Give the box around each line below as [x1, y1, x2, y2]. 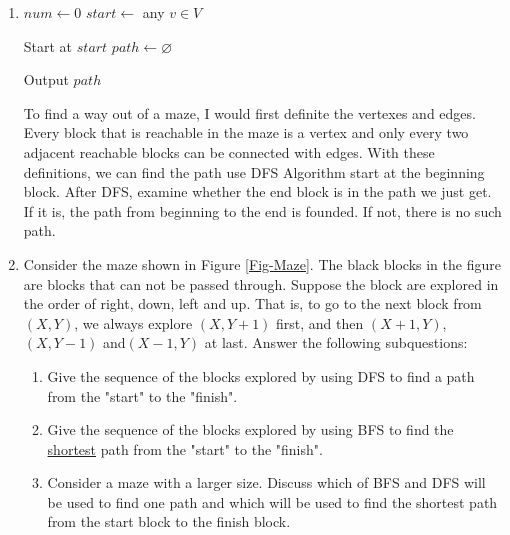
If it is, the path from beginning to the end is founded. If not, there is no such [23, 200, 502, 221]
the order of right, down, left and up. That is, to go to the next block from [23, 293, 482, 314]
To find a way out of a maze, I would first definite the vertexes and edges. [23, 102, 476, 123]
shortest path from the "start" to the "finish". [47, 438, 323, 459]
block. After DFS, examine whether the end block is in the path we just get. [23, 181, 492, 202]
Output [23, 69, 69, 90]
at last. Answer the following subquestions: [204, 332, 468, 353]
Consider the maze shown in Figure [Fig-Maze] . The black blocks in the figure [23, 253, 501, 274]
